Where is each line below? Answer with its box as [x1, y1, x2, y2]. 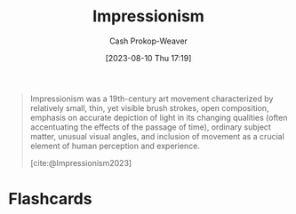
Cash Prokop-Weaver [108, 36, 188, 46]
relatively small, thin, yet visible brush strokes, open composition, [29, 102, 269, 113]
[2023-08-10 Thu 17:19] [105, 52, 192, 63]
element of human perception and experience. [29, 140, 201, 151]
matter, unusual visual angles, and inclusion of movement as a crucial [29, 131, 285, 141]
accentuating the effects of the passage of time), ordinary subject [29, 122, 272, 132]
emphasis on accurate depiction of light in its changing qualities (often [29, 112, 288, 123]
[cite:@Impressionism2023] [29, 157, 132, 168]
